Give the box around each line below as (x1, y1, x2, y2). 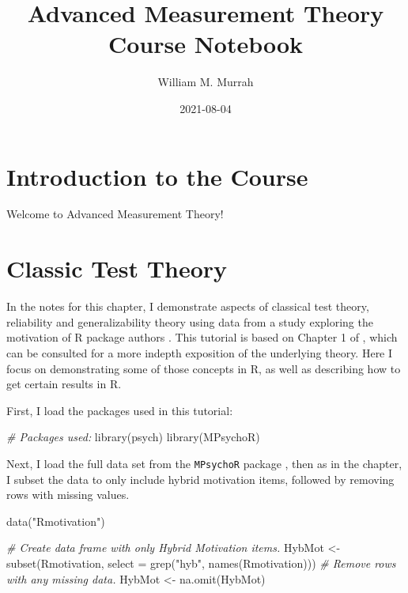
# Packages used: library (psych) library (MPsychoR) (6, 429, 260, 445)
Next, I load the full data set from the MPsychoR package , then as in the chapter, (6, 455, 402, 471)
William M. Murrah (157, 74, 254, 90)
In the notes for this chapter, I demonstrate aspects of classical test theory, (6, 298, 369, 315)
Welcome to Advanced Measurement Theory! (6, 206, 224, 222)
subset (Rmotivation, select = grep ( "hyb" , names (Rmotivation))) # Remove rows (6, 554, 396, 571)
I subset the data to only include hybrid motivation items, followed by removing (6, 470, 395, 487)
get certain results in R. (6, 376, 122, 392)
